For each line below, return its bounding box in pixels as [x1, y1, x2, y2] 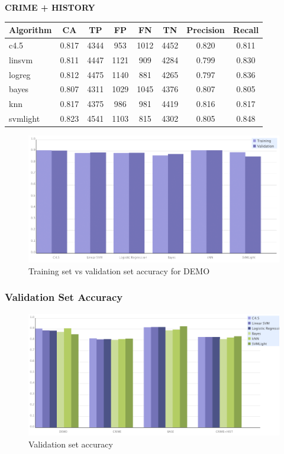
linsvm [9, 53, 33, 66]
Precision [186, 24, 225, 36]
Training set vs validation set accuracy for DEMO [28, 264, 210, 277]
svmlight [9, 112, 40, 125]
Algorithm [9, 24, 52, 36]
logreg [9, 68, 31, 80]
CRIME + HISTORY [5, 1, 95, 13]
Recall [233, 24, 259, 36]
